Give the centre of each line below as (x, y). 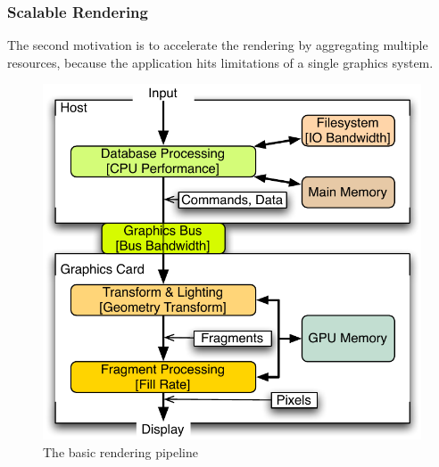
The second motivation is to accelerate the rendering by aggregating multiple (218, 45)
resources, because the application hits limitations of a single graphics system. (220, 62)
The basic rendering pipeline (121, 451)
